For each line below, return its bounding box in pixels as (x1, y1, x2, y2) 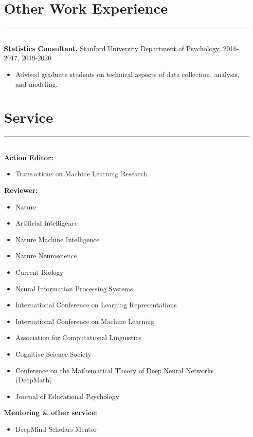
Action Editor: (4, 152, 54, 162)
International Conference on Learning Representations (15, 300, 177, 310)
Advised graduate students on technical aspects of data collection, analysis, (15, 69, 240, 79)
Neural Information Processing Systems (15, 283, 133, 293)
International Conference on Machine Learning (15, 316, 155, 326)
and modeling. (15, 78, 58, 89)
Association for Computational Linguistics (15, 332, 142, 342)
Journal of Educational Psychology (15, 391, 119, 401)
